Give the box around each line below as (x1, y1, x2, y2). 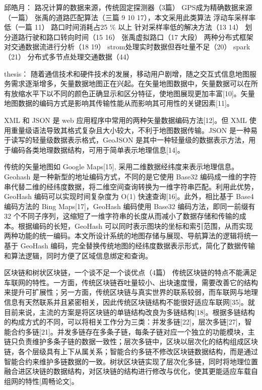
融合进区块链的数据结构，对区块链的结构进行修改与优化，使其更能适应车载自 (4, 366, 258, 376)
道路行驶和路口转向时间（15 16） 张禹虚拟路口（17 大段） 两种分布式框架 (11, 31, 253, 42)
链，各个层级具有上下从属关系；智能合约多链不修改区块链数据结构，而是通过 (4, 346, 258, 356)
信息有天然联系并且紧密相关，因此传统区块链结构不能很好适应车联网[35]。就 (4, 297, 255, 307)
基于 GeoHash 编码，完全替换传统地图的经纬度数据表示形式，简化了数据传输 (4, 240, 255, 251)
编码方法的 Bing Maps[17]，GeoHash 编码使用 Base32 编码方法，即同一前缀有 (4, 201, 255, 211)
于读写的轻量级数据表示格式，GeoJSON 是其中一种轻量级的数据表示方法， (4, 135, 249, 145)
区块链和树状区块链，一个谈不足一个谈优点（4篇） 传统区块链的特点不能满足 (4, 267, 257, 278)
